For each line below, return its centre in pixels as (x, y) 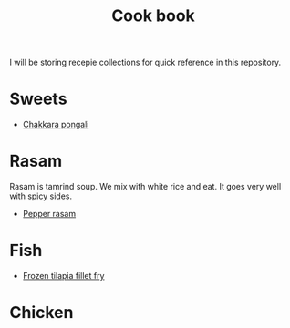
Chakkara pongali (56, 125)
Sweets (38, 99)
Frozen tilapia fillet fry (63, 276)
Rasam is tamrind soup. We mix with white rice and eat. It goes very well (145, 187)
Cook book (153, 16)
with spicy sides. (41, 196)
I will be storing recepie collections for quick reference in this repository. (145, 62)
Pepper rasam (49, 214)
